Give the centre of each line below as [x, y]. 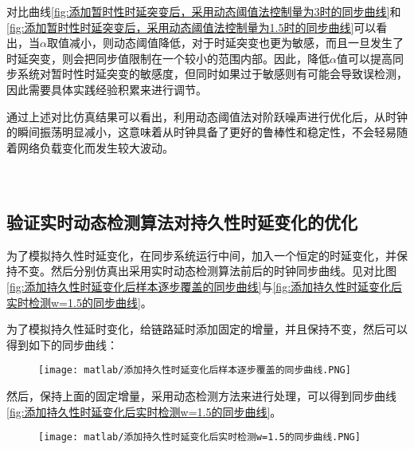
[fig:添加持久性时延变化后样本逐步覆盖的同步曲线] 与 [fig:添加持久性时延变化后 [205, 286]
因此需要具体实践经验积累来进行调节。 [107, 89]
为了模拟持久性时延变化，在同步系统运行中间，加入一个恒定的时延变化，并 [201, 255]
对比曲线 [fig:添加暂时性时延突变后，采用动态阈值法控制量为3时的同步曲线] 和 [204, 11]
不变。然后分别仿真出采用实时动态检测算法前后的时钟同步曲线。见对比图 [207, 271]
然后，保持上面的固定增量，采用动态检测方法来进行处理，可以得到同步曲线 [201, 395]
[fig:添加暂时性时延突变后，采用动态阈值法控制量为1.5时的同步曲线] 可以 [191, 27]
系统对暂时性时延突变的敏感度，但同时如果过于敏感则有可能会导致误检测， [212, 74]
